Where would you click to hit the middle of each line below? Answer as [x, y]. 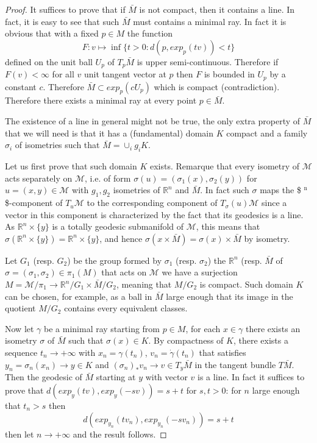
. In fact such [225, 190]
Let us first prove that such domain [71, 166]
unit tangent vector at [125, 74]
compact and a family [267, 133]
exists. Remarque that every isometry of [225, 166]
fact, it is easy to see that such [62, 21]
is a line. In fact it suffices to [251, 377]
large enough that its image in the [230, 296]
